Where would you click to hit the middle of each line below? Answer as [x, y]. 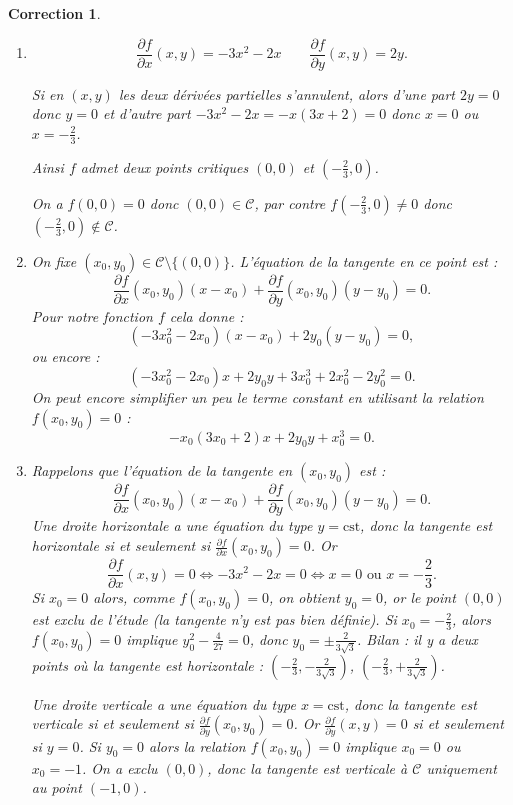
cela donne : [206, 315]
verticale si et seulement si [112, 723]
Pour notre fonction [92, 315]
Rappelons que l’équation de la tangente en [162, 470]
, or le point [419, 597]
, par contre [290, 202]
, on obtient [304, 597]
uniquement [461, 767]
